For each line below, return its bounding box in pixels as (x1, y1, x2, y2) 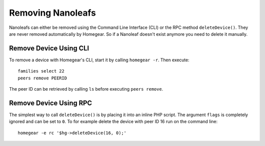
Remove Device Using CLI (9, 44, 89, 52)
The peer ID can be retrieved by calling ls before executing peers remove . (9, 86, 163, 92)
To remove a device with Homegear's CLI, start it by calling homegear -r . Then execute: (9, 57, 189, 63)
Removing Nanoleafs (9, 7, 96, 18)
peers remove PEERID (18, 75, 67, 81)
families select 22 (18, 69, 65, 74)
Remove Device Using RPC (9, 98, 92, 107)
